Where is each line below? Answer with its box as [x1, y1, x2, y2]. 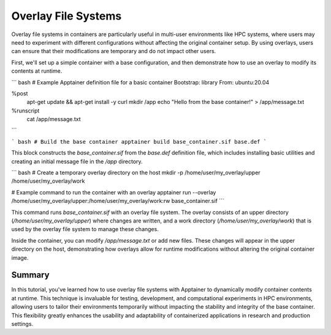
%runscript [11, 107, 40, 114]
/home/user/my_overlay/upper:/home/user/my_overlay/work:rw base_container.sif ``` [11, 197, 225, 205]
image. [11, 254, 29, 261]
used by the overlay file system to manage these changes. [11, 226, 159, 233]
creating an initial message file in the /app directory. [11, 158, 143, 165]
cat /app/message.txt [26, 116, 81, 123]
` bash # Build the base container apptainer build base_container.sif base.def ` [11, 138, 267, 145]
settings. [11, 320, 34, 327]
